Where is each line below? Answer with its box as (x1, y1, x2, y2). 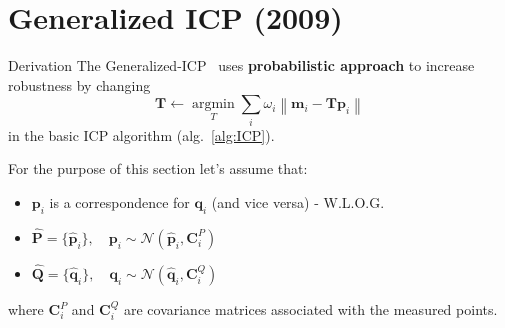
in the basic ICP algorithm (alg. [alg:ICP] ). (8, 124, 275, 145)
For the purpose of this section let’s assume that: (8, 158, 308, 179)
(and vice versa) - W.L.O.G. (211, 191, 385, 212)
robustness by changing (8, 74, 151, 95)
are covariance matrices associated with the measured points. (123, 299, 498, 320)
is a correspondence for (49, 191, 190, 212)
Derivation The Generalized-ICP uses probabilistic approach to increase (8, 55, 475, 76)
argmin (191, 97, 235, 112)
